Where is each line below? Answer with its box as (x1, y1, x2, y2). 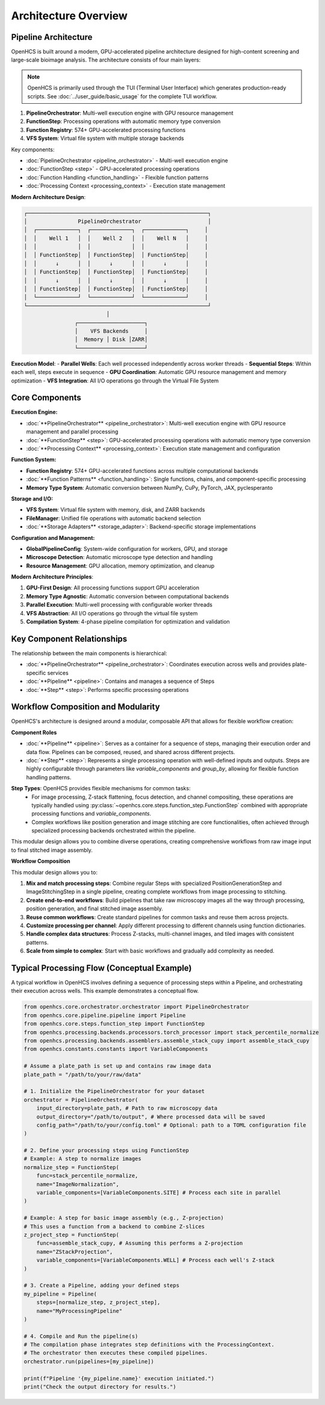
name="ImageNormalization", (36, 1181, 120, 1188)
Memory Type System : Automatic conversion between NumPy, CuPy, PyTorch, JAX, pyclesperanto (26, 484, 273, 491)
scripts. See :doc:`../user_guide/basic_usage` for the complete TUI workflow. (27, 92, 218, 100)
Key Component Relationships (11, 633, 128, 644)
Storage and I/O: (11, 495, 54, 502)
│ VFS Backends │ (74, 328, 148, 334)
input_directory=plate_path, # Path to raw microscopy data (36, 1105, 218, 1112)
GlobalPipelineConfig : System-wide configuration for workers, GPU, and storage (26, 545, 228, 552)
